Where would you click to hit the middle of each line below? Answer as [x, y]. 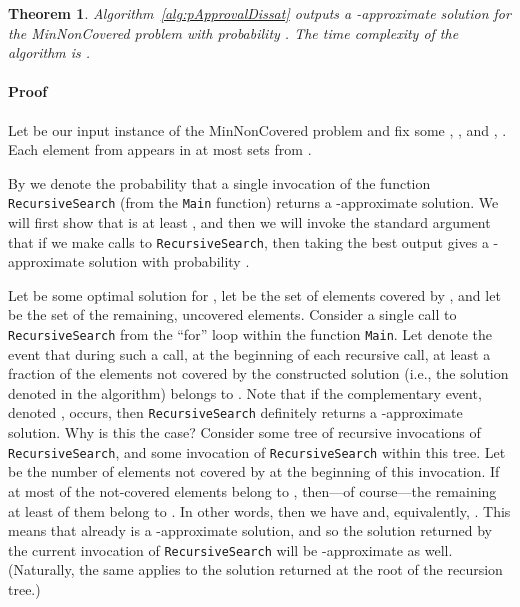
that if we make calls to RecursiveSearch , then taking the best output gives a [248, 241]
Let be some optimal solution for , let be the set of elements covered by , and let [254, 294]
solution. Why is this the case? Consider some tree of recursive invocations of [244, 432]
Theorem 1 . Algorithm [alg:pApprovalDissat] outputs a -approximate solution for [259, 13]
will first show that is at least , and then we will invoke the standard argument [249, 222]
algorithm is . [49, 52]
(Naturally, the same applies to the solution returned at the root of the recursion [255, 569]
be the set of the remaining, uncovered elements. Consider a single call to [232, 314]
